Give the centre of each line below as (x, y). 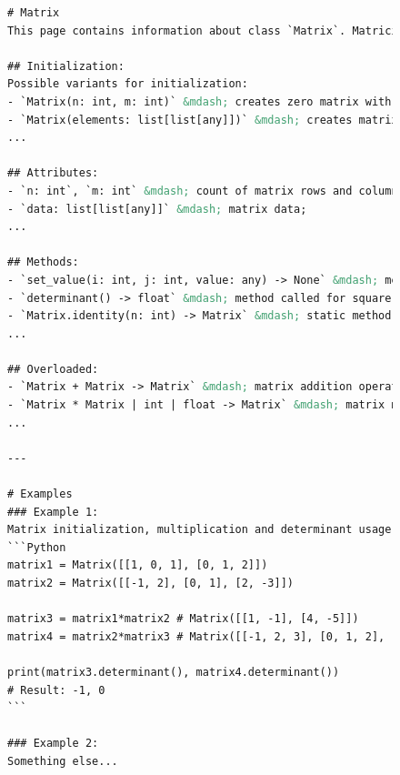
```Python (37, 547)
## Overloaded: (53, 369)
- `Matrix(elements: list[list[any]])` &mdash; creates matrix (203, 120)
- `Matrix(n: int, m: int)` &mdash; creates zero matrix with (200, 101)
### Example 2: (53, 744)
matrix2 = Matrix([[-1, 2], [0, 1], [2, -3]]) (150, 583)
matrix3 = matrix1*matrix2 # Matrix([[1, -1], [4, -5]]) (183, 619)
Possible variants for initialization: (128, 84)
